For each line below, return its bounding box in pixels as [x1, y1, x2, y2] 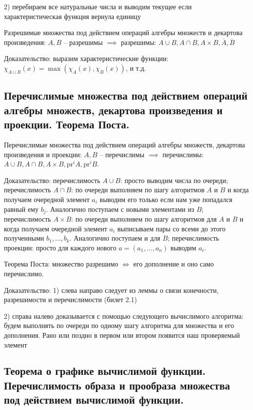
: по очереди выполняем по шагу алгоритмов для [71, 213, 217, 224]
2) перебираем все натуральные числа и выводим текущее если [4, 1, 192, 11]
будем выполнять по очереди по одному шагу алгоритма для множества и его [4, 320, 234, 330]
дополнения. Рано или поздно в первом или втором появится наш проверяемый [4, 329, 240, 340]
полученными [4, 233, 44, 243]
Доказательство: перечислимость [4, 175, 100, 185]
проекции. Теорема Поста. [4, 117, 130, 132]
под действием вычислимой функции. [4, 392, 184, 407]
